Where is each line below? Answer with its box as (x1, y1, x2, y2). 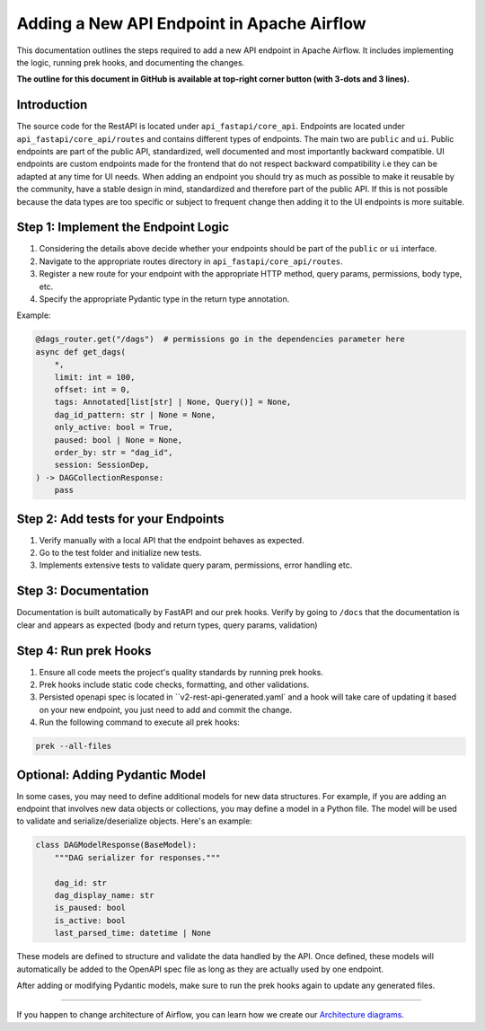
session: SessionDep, (54, 460, 150, 471)
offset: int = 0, (54, 384, 131, 394)
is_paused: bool (54, 903, 126, 913)
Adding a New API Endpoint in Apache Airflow (16, 13, 367, 33)
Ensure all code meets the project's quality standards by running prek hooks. (39, 666, 323, 677)
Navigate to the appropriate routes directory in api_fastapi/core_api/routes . (39, 256, 343, 267)
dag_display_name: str (54, 890, 154, 900)
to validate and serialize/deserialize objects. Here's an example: (16, 815, 253, 826)
